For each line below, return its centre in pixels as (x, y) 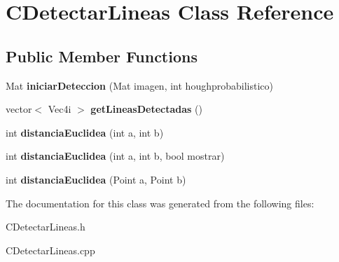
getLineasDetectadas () (146, 109)
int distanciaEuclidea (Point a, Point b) (96, 179)
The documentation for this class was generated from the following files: (160, 203)
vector (19, 109)
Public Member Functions (102, 56)
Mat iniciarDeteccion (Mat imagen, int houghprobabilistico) (139, 85)
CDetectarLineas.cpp (50, 250)
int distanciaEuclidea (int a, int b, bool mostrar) (115, 156)
